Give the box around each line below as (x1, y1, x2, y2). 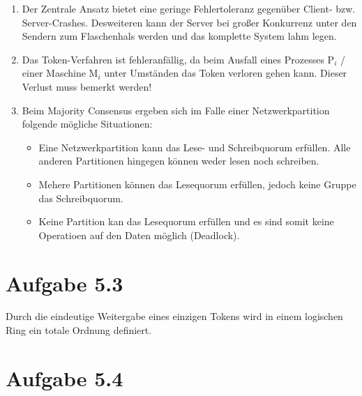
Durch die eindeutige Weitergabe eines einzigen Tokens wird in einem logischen (6, 309, 343, 323)
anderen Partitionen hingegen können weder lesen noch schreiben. (38, 153, 319, 168)
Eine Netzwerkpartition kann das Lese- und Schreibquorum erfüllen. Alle (38, 139, 351, 154)
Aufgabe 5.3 (6, 268, 123, 297)
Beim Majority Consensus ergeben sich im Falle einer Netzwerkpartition (22, 102, 330, 117)
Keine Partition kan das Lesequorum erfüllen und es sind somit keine (38, 214, 334, 229)
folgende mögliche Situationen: (22, 116, 153, 131)
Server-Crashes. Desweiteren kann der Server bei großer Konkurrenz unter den (22, 15, 357, 29)
